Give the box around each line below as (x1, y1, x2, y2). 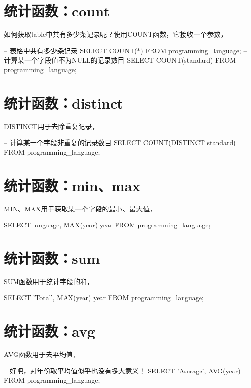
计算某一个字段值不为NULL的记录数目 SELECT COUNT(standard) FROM (4, 55, 236, 65)
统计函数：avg (4, 321, 95, 341)
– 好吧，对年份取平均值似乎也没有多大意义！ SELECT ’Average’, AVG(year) (4, 365, 241, 375)
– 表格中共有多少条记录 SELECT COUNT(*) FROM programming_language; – (4, 45, 247, 55)
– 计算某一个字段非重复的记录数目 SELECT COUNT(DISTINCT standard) (4, 137, 236, 147)
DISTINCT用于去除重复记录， (4, 121, 99, 131)
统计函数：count (4, 1, 110, 21)
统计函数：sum (4, 248, 100, 268)
